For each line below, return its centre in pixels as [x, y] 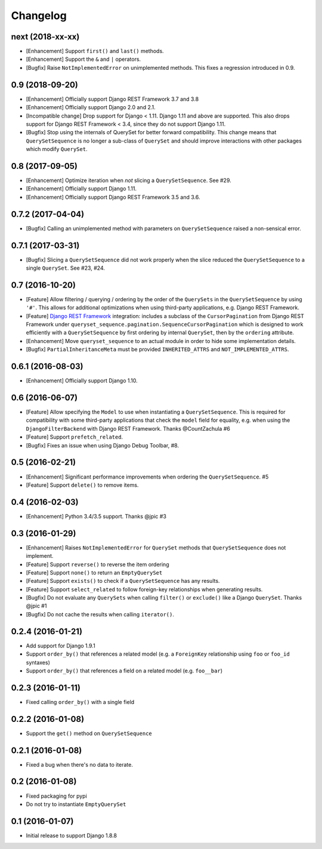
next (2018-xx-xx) [45, 37]
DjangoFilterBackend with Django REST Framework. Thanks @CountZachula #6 [128, 428]
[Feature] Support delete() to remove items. [82, 485]
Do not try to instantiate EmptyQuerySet [76, 804]
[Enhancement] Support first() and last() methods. [95, 51]
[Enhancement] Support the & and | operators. [83, 59]
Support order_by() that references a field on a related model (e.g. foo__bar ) [124, 671]
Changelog [39, 16]
